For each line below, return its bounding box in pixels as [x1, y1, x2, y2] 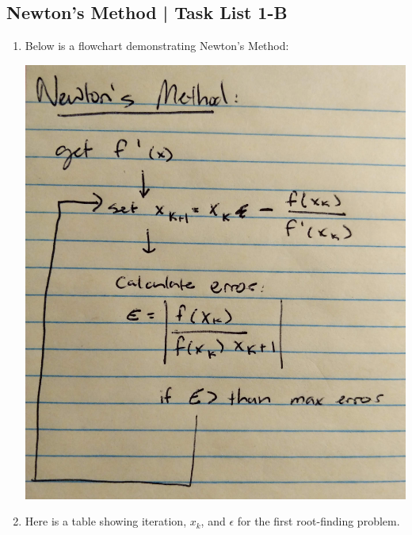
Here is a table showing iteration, [25, 513, 187, 529]
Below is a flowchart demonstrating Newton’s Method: [25, 37, 289, 54]
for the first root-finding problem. [237, 513, 400, 529]
